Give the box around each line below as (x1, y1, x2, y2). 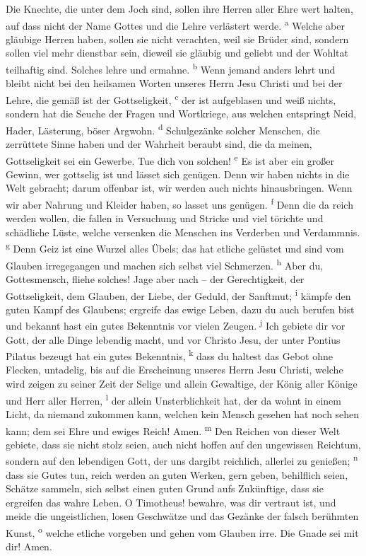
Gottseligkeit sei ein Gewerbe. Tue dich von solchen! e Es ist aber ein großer (6, 151, 334, 168)
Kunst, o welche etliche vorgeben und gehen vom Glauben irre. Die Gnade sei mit (6, 523, 359, 540)
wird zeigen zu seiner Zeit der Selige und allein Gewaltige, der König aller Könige (6, 376, 358, 391)
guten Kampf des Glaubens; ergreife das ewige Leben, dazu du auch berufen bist (6, 301, 355, 316)
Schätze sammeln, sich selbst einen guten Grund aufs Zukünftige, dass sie (6, 481, 324, 496)
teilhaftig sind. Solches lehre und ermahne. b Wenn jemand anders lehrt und (6, 60, 336, 76)
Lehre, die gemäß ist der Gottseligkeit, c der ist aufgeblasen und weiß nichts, (6, 90, 336, 107)
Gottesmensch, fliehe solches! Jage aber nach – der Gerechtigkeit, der (6, 271, 305, 286)
